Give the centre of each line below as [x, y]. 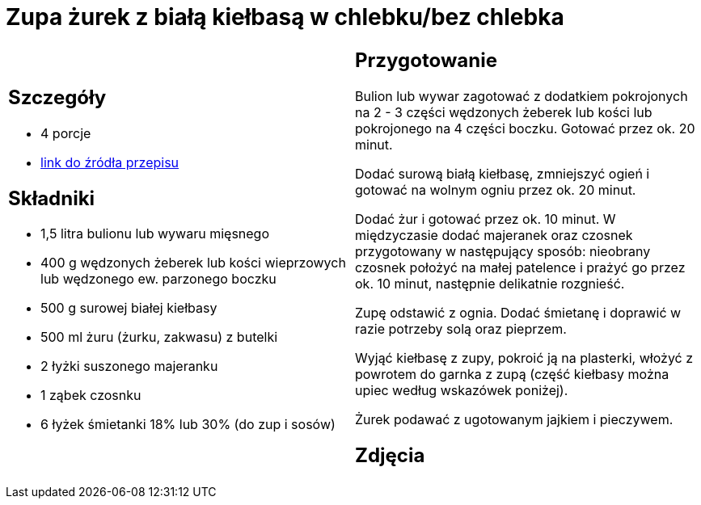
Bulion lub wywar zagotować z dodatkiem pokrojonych [522, 96]
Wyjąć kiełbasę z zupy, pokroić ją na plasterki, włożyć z [524, 358]
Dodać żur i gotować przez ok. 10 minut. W [486, 219]
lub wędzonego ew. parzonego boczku [158, 279]
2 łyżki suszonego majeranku [129, 366]
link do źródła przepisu [110, 162]
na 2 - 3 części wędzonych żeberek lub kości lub [504, 112]
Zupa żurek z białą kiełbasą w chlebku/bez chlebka [285, 17]
